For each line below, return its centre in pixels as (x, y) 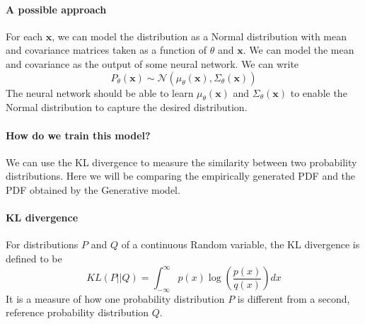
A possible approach (56, 9)
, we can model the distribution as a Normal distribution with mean (199, 36)
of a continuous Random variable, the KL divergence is (241, 244)
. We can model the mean (299, 50)
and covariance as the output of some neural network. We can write (152, 63)
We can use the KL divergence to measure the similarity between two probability (181, 162)
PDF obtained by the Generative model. (93, 189)
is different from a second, (294, 298)
